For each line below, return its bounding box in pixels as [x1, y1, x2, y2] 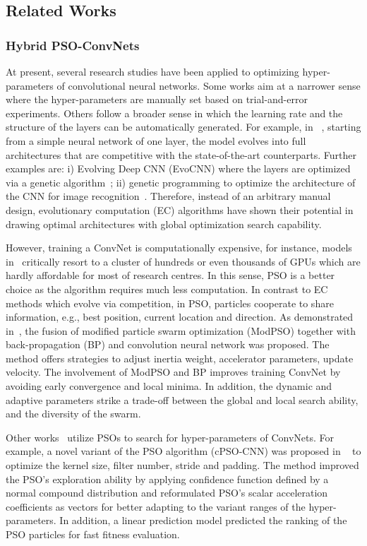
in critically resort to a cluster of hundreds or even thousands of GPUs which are [6, 254, 361, 268]
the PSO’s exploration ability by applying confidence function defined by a [6, 471, 329, 486]
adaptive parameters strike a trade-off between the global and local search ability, [6, 392, 359, 407]
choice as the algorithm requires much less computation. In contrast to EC [6, 281, 328, 296]
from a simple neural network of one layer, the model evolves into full [6, 133, 306, 148]
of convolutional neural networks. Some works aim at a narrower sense [56, 78, 361, 93]
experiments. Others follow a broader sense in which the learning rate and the [6, 105, 343, 120]
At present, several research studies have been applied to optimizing [6, 64, 299, 78]
